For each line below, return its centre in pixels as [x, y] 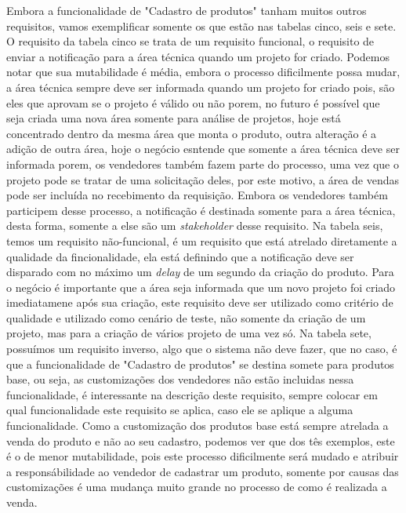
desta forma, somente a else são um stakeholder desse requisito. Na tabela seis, [195, 226]
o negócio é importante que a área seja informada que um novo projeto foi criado [201, 287]
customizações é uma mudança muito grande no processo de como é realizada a [197, 487]
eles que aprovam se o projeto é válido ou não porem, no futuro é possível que [193, 102]
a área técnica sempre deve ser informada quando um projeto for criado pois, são [201, 87]
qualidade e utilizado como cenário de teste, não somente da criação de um [186, 317]
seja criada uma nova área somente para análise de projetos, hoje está [174, 118]
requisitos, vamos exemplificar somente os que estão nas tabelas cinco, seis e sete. [201, 25]
